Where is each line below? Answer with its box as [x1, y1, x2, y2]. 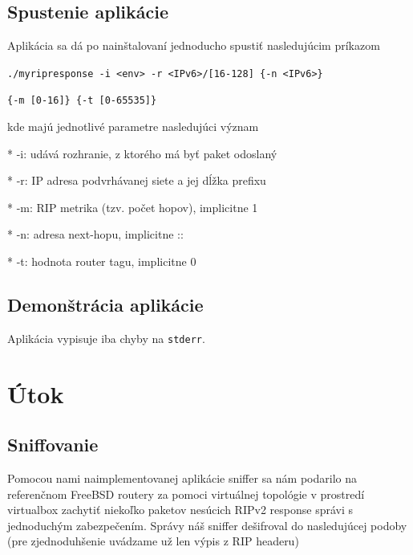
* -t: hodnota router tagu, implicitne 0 [7, 253, 196, 270]
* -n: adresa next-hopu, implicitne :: [7, 226, 184, 243]
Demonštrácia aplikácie [7, 292, 204, 317]
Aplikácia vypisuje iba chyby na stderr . [7, 329, 205, 346]
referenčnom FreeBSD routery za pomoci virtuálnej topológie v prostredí [7, 485, 365, 502]
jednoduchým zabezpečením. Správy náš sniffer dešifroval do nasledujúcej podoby [7, 516, 407, 533]
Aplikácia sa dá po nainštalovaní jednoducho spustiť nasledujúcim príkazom [7, 37, 380, 54]
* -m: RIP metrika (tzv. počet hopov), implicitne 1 [7, 198, 258, 215]
